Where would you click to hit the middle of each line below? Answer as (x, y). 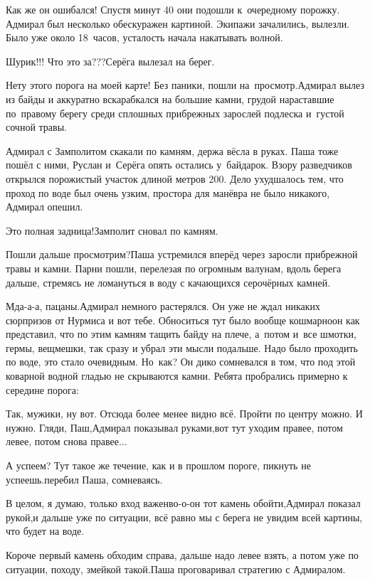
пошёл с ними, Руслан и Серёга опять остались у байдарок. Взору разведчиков (179, 165)
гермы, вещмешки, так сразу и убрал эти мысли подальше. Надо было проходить (182, 347)
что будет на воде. (45, 531)
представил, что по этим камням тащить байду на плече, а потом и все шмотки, (181, 334)
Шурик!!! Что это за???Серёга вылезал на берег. (110, 61)
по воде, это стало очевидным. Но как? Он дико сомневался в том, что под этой (181, 362)
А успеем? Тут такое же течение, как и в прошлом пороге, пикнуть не (158, 465)
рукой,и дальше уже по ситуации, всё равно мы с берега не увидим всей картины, (184, 517)
